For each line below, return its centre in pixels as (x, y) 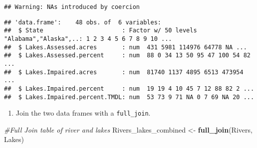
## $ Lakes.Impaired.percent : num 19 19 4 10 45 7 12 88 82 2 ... (129, 88)
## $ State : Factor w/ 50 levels (101, 31)
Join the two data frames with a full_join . (83, 113)
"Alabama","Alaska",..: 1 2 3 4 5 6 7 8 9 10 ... (88, 39)
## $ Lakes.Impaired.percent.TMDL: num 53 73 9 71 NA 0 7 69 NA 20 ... (129, 97)
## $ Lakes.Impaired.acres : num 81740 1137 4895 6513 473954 (124, 72)
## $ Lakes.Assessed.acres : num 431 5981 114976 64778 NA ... (126, 47)
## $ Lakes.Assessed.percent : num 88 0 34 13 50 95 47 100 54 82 (127, 56)
